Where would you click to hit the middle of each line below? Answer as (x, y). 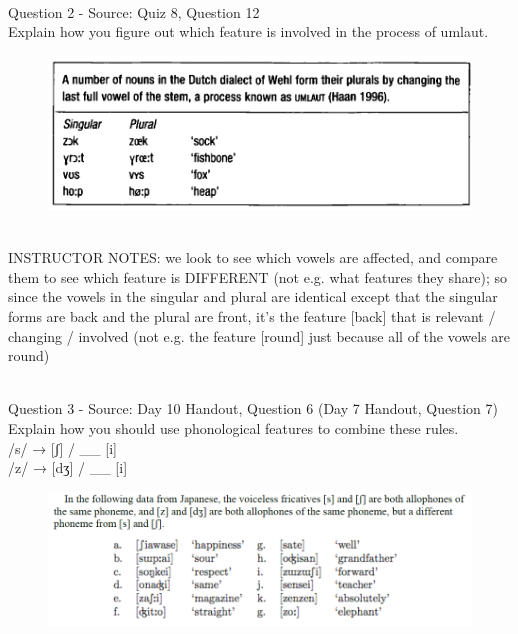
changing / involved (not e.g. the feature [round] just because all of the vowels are (259, 335)
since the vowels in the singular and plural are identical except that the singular (253, 296)
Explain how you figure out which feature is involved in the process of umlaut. (248, 31)
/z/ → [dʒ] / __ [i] (68, 467)
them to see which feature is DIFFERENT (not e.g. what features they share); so (258, 276)
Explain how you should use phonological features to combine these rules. (233, 427)
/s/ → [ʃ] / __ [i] (62, 447)
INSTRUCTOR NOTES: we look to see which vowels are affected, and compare (253, 257)
